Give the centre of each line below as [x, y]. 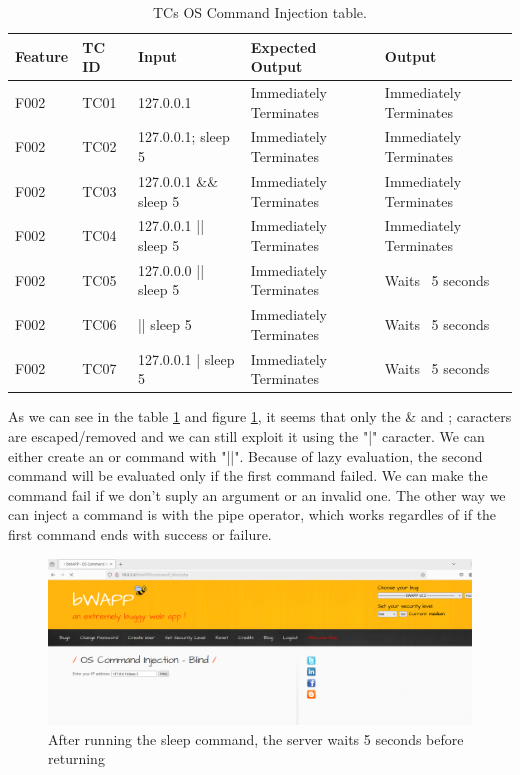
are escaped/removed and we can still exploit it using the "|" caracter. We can [246, 435]
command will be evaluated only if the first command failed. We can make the [248, 475]
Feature [42, 56]
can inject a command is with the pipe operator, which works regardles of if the [252, 514]
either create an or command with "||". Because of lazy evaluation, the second [245, 455]
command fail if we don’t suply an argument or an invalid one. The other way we [257, 494]
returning [76, 758]
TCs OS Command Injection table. [260, 12]
